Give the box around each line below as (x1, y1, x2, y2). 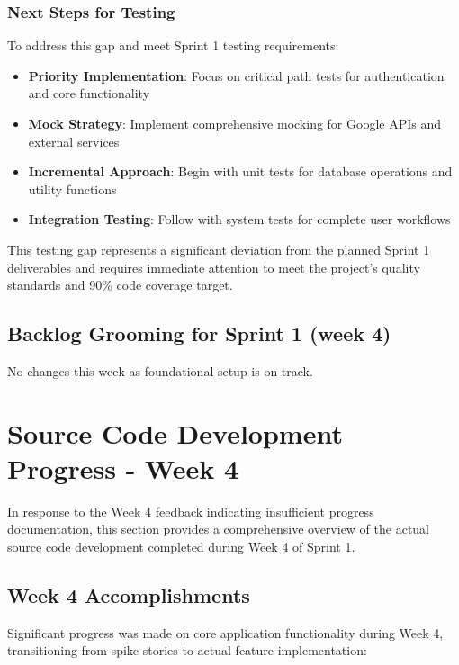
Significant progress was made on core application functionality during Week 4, (7, 623, 444, 642)
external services (28, 131, 120, 150)
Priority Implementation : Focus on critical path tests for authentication (28, 66, 445, 85)
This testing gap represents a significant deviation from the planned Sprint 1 (7, 239, 430, 258)
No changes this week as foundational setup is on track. (7, 361, 313, 380)
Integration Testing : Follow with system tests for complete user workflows (28, 210, 451, 229)
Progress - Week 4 (7, 449, 239, 486)
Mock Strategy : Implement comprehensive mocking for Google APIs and (28, 114, 442, 132)
